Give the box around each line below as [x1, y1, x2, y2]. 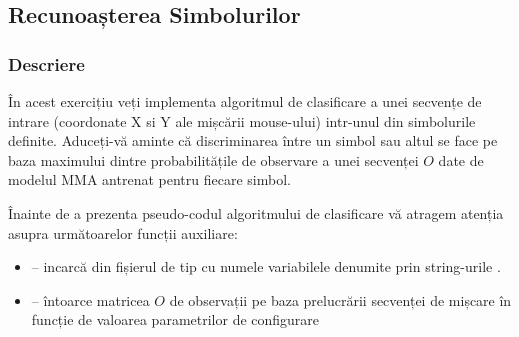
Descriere [8, 51, 85, 76]
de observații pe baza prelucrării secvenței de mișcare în [169, 289, 512, 310]
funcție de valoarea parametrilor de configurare [31, 309, 320, 330]
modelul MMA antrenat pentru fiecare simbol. [8, 169, 291, 190]
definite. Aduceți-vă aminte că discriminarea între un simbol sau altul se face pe [8, 130, 498, 151]
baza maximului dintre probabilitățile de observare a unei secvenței [8, 149, 419, 170]
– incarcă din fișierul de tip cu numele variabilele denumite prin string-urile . [31, 256, 501, 277]
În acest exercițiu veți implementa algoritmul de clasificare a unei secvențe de [8, 91, 482, 111]
